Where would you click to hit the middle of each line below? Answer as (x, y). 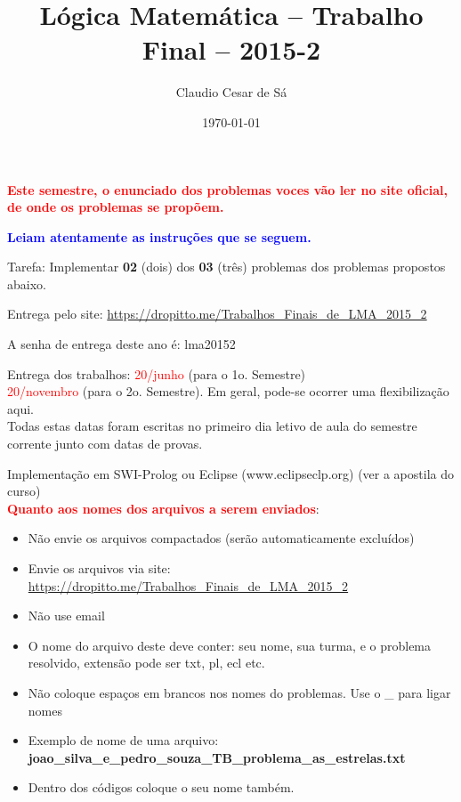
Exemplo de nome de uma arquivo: (123, 740)
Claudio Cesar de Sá (231, 92)
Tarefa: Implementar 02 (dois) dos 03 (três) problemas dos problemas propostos (226, 267)
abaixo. (27, 284)
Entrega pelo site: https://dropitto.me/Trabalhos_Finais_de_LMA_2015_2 (217, 314)
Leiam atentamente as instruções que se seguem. (159, 236)
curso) (24, 491)
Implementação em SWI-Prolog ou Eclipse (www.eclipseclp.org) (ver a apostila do (230, 473)
